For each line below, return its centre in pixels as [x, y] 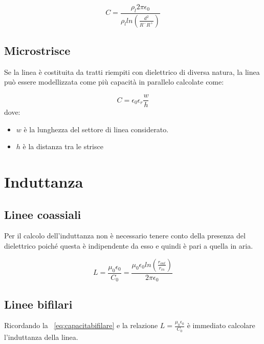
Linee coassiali [43, 214]
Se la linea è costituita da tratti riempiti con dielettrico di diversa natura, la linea [132, 72]
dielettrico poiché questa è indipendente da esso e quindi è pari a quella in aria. [129, 246]
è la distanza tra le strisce [63, 146]
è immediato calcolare [221, 325]
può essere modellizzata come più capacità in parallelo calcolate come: [114, 82]
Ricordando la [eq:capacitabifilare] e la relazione [81, 325]
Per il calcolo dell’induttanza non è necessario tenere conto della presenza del [125, 236]
